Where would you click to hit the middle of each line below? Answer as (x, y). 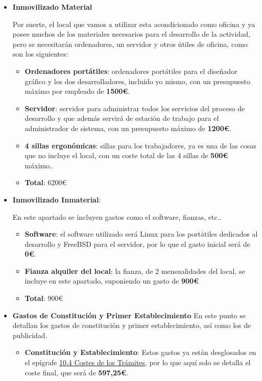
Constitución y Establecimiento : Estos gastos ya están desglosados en (140, 352)
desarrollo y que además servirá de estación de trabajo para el (122, 118)
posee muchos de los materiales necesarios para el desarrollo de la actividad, (131, 34)
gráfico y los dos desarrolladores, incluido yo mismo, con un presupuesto (137, 81)
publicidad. (30, 335)
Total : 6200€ (46, 182)
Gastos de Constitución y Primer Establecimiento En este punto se (129, 315)
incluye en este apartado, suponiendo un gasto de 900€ (112, 281)
